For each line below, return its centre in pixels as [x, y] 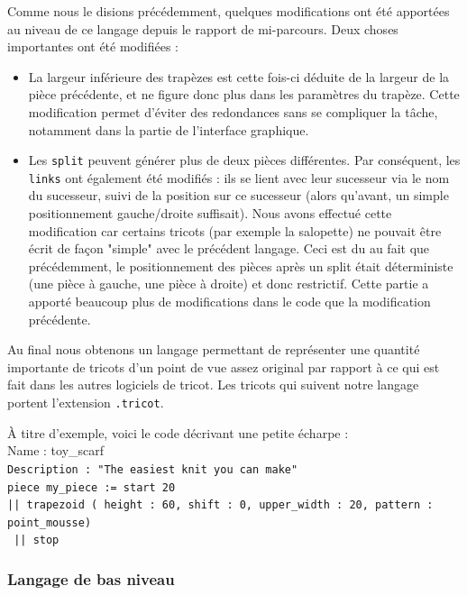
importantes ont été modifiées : [93, 46]
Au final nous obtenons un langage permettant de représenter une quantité [214, 349]
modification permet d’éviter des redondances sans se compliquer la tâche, [233, 111]
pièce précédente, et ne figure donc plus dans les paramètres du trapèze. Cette [244, 94]
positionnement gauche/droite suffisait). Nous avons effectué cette [210, 213]
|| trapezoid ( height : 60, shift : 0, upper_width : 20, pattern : [220, 505]
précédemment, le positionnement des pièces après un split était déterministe [241, 265]
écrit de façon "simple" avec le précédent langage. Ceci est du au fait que [229, 248]
